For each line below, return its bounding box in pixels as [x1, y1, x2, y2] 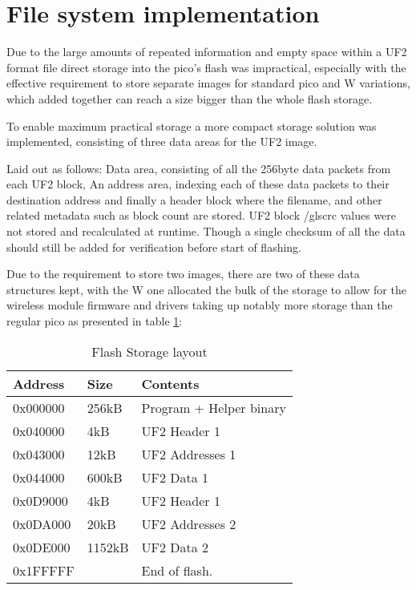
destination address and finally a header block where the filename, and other [6, 191, 382, 208]
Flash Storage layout [91, 341, 208, 361]
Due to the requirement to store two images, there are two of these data [6, 265, 360, 282]
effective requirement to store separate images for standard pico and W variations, [6, 75, 410, 91]
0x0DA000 [13, 514, 71, 533]
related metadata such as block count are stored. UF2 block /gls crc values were [6, 207, 397, 224]
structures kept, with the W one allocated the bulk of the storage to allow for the [6, 281, 406, 297]
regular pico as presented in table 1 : [6, 313, 183, 329]
